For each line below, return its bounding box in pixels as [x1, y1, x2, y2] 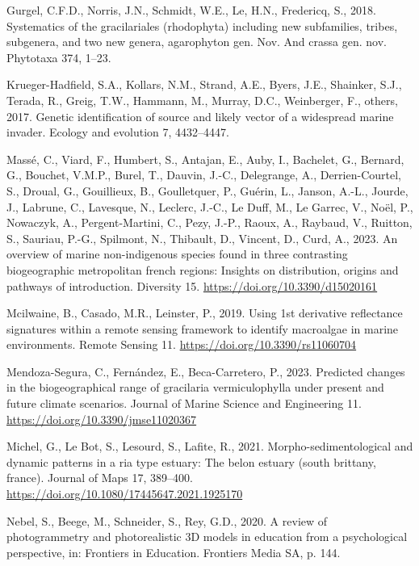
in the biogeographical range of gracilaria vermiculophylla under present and [6, 379, 384, 396]
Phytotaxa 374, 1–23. [6, 48, 111, 65]
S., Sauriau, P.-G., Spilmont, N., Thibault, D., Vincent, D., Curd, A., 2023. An [6, 229, 398, 246]
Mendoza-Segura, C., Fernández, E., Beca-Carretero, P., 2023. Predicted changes [6, 363, 405, 379]
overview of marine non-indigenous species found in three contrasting [6, 245, 348, 262]
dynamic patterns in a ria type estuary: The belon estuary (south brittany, [6, 453, 376, 470]
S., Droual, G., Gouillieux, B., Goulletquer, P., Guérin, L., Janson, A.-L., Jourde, [6, 182, 409, 199]
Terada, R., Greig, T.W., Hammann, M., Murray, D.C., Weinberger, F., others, [6, 91, 398, 108]
